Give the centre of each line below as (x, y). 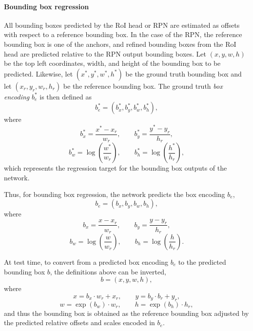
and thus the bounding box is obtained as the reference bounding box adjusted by (126, 313)
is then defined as (66, 96)
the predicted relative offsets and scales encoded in (79, 322)
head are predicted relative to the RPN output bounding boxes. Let (105, 53)
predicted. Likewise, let (39, 73)
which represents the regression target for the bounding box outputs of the (116, 168)
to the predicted (202, 262)
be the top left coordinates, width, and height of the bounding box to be (112, 63)
